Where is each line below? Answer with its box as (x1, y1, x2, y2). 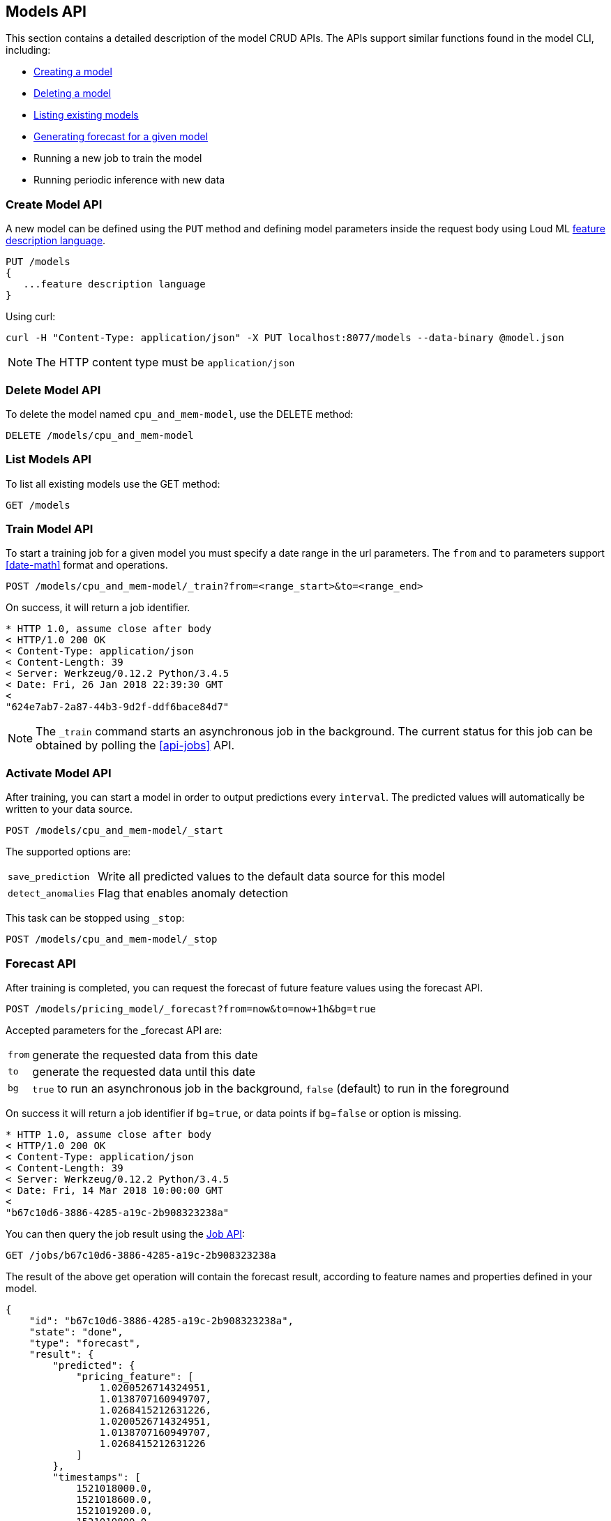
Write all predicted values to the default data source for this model (98, 869, 445, 884)
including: (6, 44, 51, 57)
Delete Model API (6, 382, 101, 397)
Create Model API (6, 197, 103, 211)
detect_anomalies (8, 887, 96, 899)
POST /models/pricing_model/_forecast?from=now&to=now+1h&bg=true (6, 1003, 377, 1014)
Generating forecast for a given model (33, 130, 209, 143)
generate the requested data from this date (32, 1047, 258, 1062)
